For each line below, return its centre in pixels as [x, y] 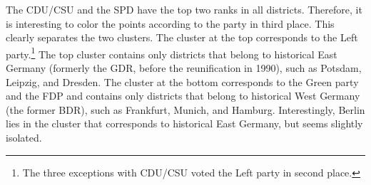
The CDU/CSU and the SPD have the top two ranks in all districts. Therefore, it [184, 9]
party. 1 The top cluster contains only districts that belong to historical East [172, 53]
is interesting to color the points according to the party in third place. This [170, 23]
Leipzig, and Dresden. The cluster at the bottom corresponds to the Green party [182, 81]
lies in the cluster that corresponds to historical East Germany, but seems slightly [184, 123]
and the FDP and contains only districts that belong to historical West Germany [183, 96]
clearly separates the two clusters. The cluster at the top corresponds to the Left [182, 37]
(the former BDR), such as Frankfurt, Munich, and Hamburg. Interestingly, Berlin [185, 109]
